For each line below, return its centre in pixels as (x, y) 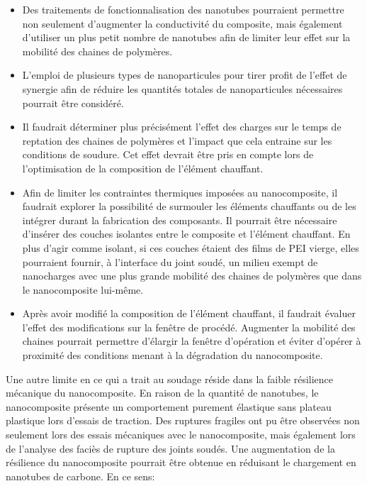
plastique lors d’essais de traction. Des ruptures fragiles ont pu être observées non (183, 420)
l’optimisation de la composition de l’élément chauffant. (143, 168)
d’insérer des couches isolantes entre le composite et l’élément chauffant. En (186, 234)
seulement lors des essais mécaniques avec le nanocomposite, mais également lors (181, 435)
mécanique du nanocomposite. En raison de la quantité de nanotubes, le (162, 393)
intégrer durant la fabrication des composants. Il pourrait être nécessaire (180, 220)
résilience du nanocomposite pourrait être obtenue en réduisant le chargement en (181, 462)
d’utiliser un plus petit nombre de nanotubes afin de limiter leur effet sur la (186, 37)
